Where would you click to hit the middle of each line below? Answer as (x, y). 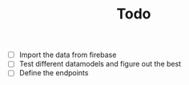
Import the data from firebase (68, 55)
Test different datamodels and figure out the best (100, 64)
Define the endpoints (54, 73)
